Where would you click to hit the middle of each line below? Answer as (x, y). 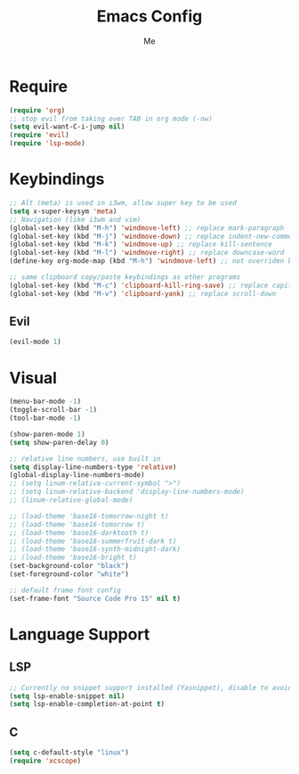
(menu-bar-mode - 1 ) (45, 402)
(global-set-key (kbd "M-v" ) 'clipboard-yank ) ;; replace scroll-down (143, 293)
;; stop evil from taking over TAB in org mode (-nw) (111, 119)
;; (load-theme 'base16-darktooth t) (79, 532)
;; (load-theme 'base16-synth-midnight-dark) (95, 549)
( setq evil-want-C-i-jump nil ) (67, 127)
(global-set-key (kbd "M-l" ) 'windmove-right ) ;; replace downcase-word (147, 253)
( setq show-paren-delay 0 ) (59, 442)
